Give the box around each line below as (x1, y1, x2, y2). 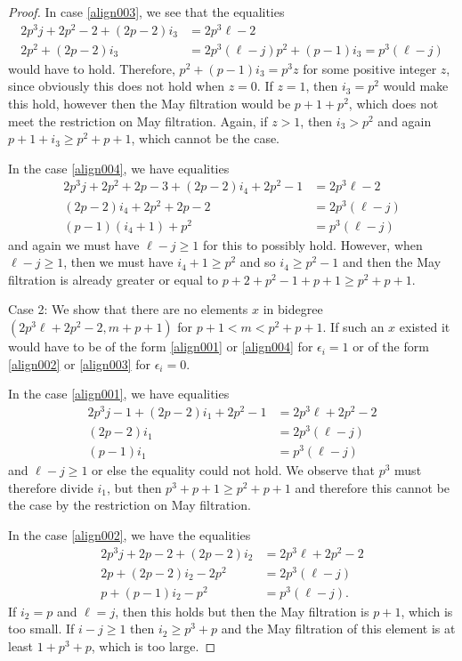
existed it (399, 318, 450, 336)
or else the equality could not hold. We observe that (92, 461, 376, 480)
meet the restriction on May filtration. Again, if (8, 111, 268, 130)
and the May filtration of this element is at (221, 619, 456, 638)
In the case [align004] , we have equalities (8, 158, 230, 177)
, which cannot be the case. (131, 129, 280, 148)
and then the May (342, 253, 442, 271)
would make (383, 77, 449, 95)
